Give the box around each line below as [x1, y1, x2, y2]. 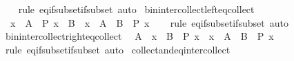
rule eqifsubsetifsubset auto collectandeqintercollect [5, 42, 231, 56]
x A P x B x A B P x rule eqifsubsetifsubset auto [10, 15, 288, 29]
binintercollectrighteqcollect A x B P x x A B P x [5, 29, 274, 43]
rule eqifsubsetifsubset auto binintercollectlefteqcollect [18, 2, 255, 16]
